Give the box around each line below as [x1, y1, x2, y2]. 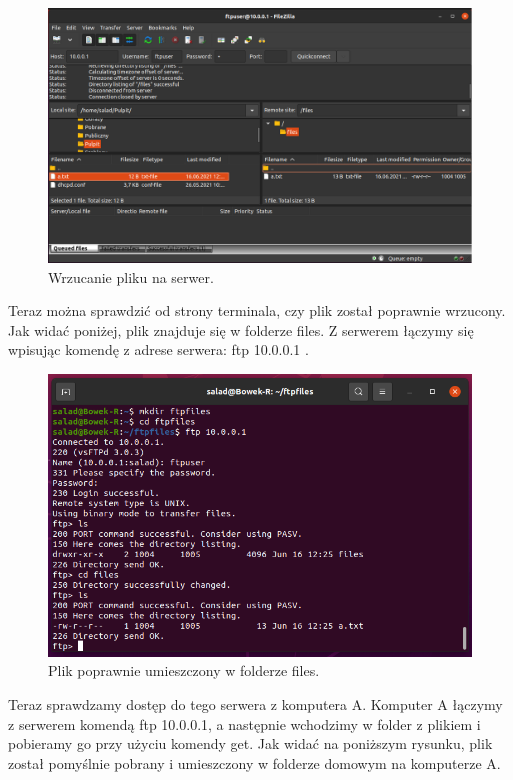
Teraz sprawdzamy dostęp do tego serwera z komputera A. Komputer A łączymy [8, 694, 503, 715]
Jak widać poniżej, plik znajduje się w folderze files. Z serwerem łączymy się [8, 319, 474, 340]
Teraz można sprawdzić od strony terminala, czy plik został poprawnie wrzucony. [8, 300, 506, 321]
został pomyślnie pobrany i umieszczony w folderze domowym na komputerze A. [8, 752, 501, 773]
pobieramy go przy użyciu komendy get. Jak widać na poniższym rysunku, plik [8, 733, 493, 754]
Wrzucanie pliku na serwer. [48, 266, 214, 287]
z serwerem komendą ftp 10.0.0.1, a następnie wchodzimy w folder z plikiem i [8, 713, 481, 734]
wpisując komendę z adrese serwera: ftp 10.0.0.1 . [8, 339, 309, 360]
